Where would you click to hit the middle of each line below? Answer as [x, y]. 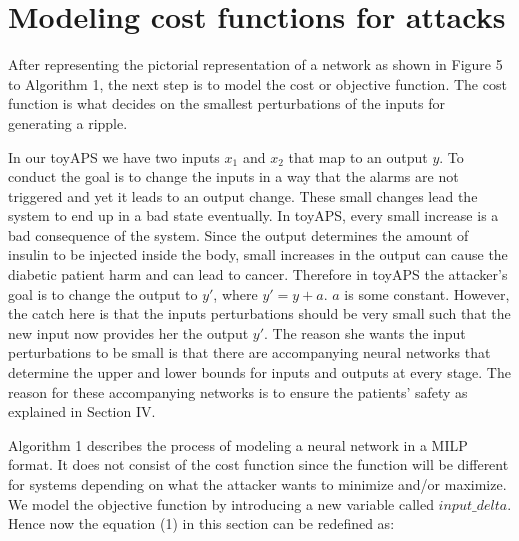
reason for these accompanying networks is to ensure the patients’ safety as [238, 391]
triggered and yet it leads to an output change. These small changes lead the [243, 195]
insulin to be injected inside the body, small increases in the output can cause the [258, 254]
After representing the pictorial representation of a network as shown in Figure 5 [255, 64]
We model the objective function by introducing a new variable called [221, 503]
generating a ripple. [68, 122]
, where [235, 293]
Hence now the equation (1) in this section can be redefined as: [201, 523]
